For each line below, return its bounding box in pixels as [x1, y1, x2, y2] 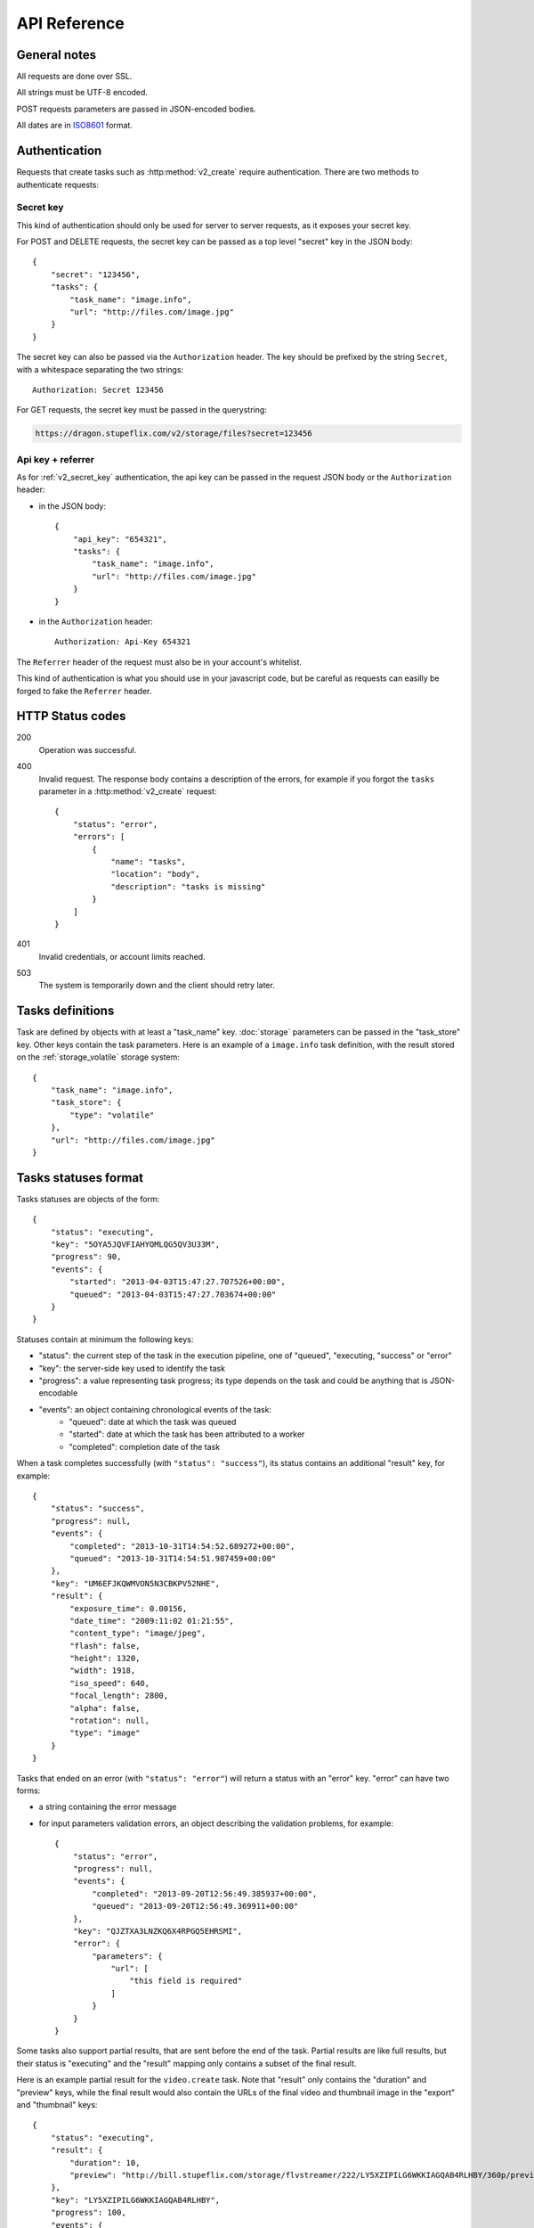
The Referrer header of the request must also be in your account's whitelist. [16, 656, 303, 668]
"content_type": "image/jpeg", [69, 1628, 206, 1639]
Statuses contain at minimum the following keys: [16, 1333, 194, 1345]
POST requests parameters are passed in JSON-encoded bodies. [16, 103, 257, 114]
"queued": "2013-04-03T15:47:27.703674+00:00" [69, 1289, 277, 1299]
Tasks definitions [16, 1003, 115, 1019]
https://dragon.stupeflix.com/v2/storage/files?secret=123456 [35, 429, 312, 438]
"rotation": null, [69, 1716, 150, 1726]
